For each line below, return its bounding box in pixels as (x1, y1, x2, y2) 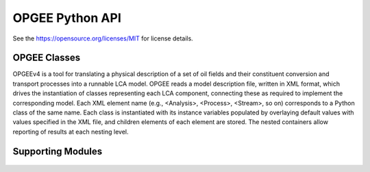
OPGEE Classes (12, 52, 81, 64)
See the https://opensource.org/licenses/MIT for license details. (12, 34, 193, 42)
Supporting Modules (12, 145, 103, 157)
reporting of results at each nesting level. (12, 127, 129, 136)
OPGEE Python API (12, 10, 121, 25)
